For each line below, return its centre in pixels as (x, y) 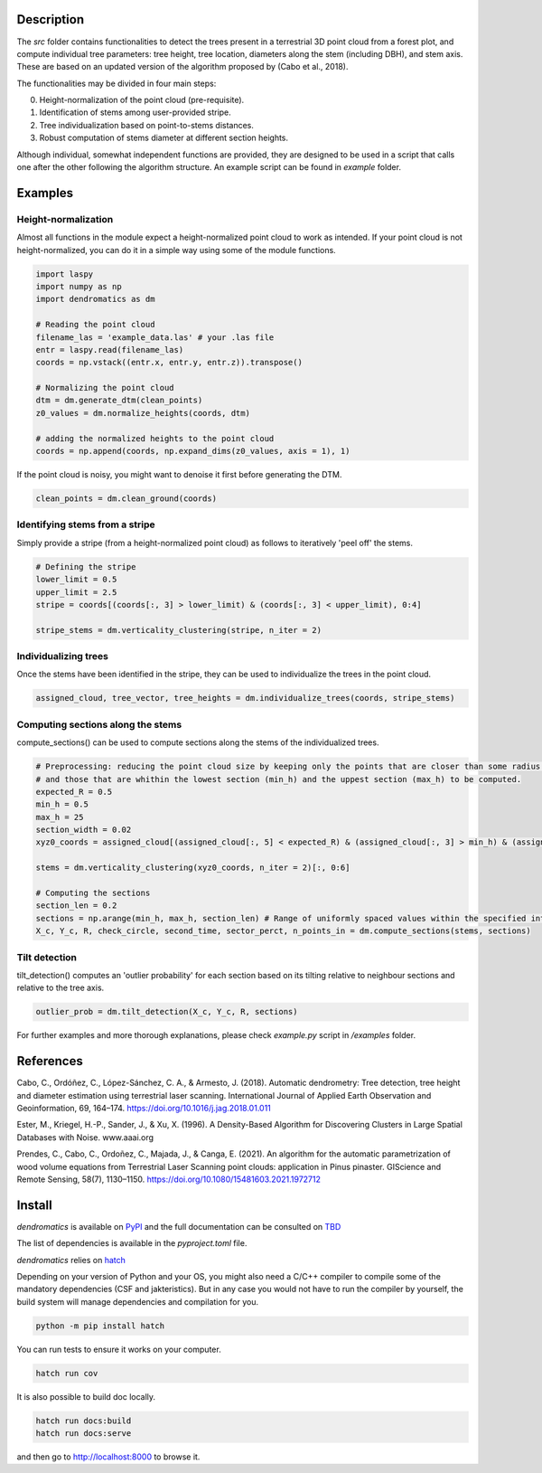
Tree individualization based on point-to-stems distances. (147, 125)
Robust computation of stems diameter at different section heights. (164, 138)
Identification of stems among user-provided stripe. (135, 112)
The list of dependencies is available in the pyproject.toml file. (132, 1243)
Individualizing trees (62, 656)
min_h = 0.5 (62, 804)
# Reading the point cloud (95, 325)
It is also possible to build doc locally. (86, 1396)
